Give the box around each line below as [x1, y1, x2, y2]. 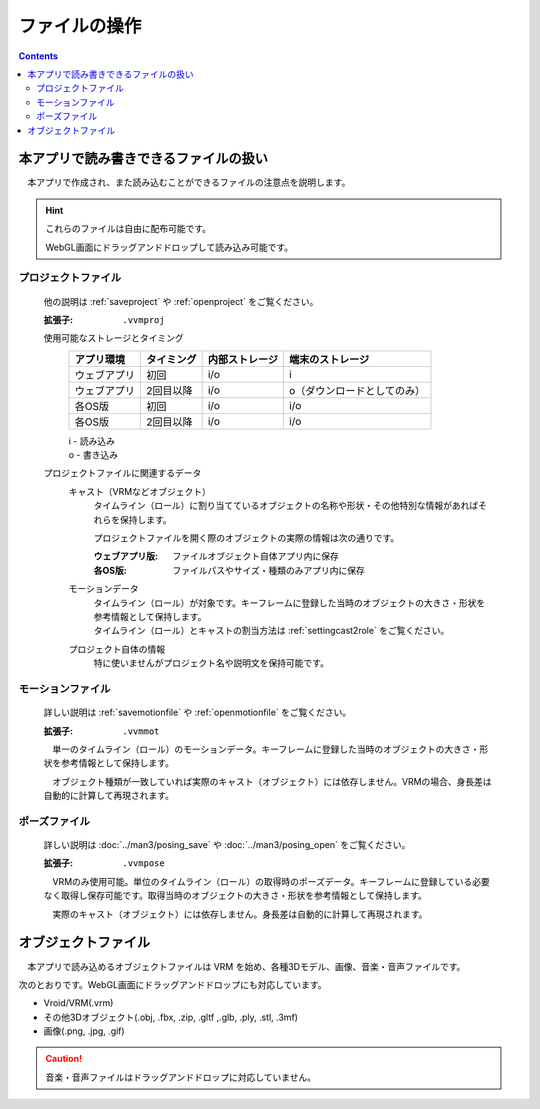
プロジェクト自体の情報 [68, 643, 165, 655]
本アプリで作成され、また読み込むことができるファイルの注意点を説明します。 [26, 176, 351, 189]
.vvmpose [122, 858, 165, 869]
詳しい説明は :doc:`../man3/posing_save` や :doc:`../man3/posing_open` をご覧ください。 [43, 839, 411, 851]
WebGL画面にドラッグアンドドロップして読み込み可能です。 [45, 241, 294, 253]
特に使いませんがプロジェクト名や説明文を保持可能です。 [93, 657, 330, 669]
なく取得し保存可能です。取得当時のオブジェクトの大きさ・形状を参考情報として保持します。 [43, 890, 427, 902]
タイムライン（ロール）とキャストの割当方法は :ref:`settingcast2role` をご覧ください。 [93, 625, 450, 637]
